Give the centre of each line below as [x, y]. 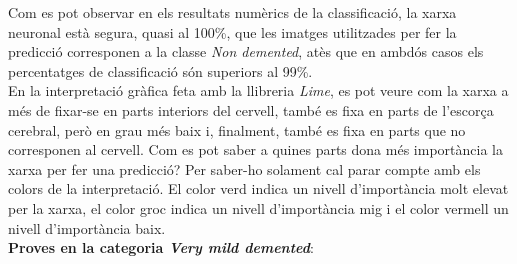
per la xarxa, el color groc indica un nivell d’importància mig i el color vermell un [258, 207]
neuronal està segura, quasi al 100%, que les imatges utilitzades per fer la [232, 31]
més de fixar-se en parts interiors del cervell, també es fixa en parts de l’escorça [251, 109]
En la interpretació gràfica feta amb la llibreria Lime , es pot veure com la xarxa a [258, 90]
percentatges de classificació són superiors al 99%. [160, 70]
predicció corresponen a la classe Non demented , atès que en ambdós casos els [246, 51]
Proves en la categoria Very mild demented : [161, 247]
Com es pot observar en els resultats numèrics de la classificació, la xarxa [232, 12]
